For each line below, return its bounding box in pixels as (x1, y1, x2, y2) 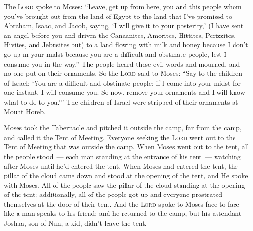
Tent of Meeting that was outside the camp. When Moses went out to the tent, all (4, 142, 249, 152)
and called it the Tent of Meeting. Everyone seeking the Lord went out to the (4, 132, 236, 142)
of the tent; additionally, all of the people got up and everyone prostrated (4, 189, 223, 199)
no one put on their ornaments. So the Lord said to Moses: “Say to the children (4, 68, 243, 78)
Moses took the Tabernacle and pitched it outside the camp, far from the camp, (4, 123, 242, 133)
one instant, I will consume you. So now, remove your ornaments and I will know (4, 87, 245, 97)
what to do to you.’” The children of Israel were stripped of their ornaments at (4, 96, 238, 107)
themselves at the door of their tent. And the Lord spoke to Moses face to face (4, 198, 239, 209)
